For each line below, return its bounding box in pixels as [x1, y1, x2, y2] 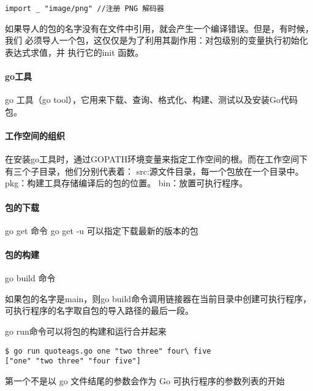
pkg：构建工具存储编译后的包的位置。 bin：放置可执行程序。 [5, 177, 248, 189]
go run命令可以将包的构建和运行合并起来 [5, 324, 167, 337]
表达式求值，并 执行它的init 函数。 [5, 45, 144, 58]
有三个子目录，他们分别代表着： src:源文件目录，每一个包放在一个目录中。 [5, 164, 304, 177]
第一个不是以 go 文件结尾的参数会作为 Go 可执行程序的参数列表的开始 [5, 374, 285, 387]
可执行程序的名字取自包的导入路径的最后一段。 [5, 304, 194, 317]
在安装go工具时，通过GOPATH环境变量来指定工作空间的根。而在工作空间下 [5, 153, 308, 165]
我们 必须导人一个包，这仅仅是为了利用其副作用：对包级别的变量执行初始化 [5, 34, 308, 47]
